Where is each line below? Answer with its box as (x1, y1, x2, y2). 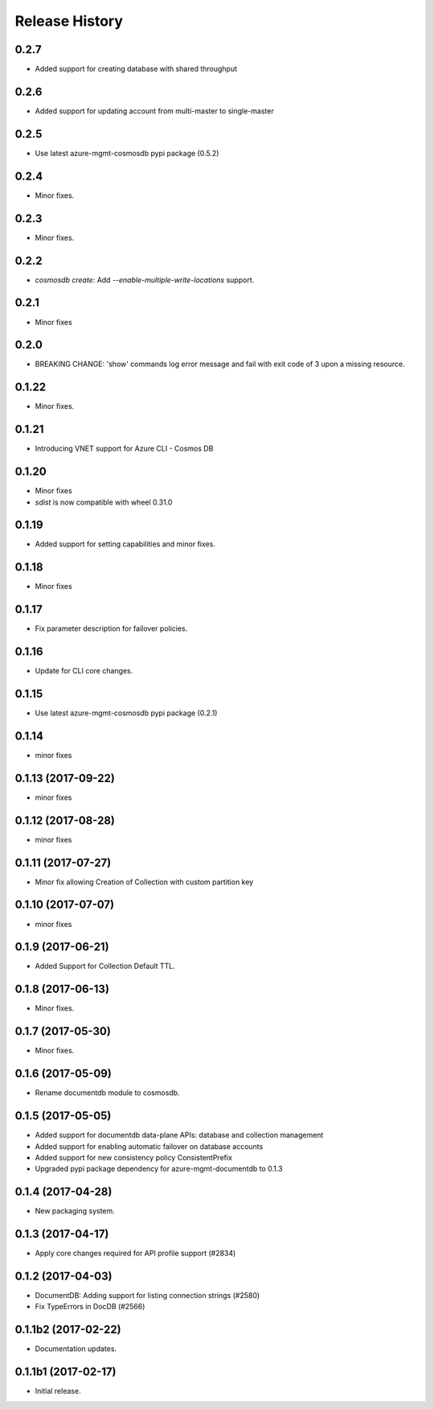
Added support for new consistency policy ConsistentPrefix (35, 1152, 233, 1162)
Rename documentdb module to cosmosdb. (35, 1088, 180, 1098)
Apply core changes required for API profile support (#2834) (35, 1248, 236, 1259)
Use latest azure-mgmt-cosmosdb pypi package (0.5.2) (35, 148, 219, 158)
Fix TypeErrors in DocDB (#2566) (35, 1302, 145, 1312)
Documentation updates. (35, 1344, 117, 1353)
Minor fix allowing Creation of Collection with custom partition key (35, 877, 254, 887)
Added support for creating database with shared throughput (35, 64, 237, 74)
